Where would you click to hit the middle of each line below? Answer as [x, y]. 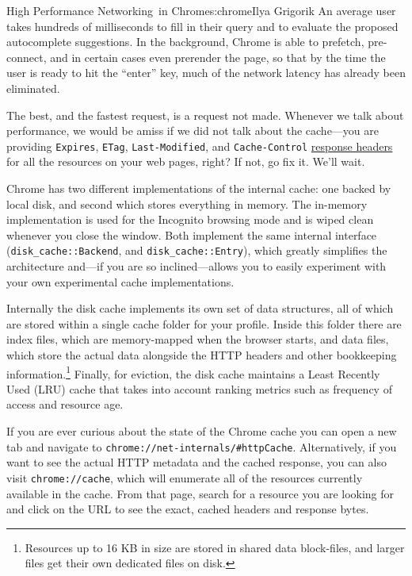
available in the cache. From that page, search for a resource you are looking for [200, 493]
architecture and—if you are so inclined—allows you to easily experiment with [196, 266]
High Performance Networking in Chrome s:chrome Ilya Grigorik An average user [201, 10]
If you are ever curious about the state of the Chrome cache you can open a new [202, 431]
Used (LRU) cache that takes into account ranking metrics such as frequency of [199, 388]
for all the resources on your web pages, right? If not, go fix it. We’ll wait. [186, 161]
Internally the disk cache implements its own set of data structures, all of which [200, 308]
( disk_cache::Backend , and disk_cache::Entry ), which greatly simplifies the [197, 250]
